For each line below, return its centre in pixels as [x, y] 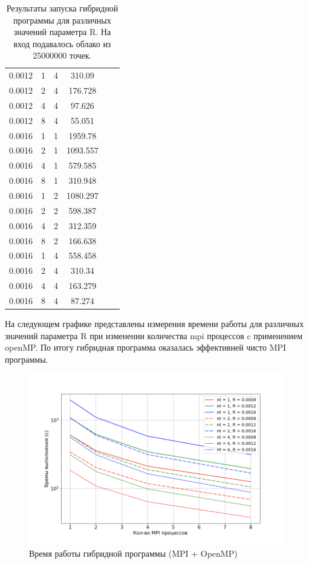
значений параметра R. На [62, 32]
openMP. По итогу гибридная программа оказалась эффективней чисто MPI [146, 347]
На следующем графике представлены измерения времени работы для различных [154, 323]
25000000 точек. [62, 55]
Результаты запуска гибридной [62, 8]
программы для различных [62, 20]
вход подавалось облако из [62, 43]
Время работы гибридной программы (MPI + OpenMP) [133, 553]
